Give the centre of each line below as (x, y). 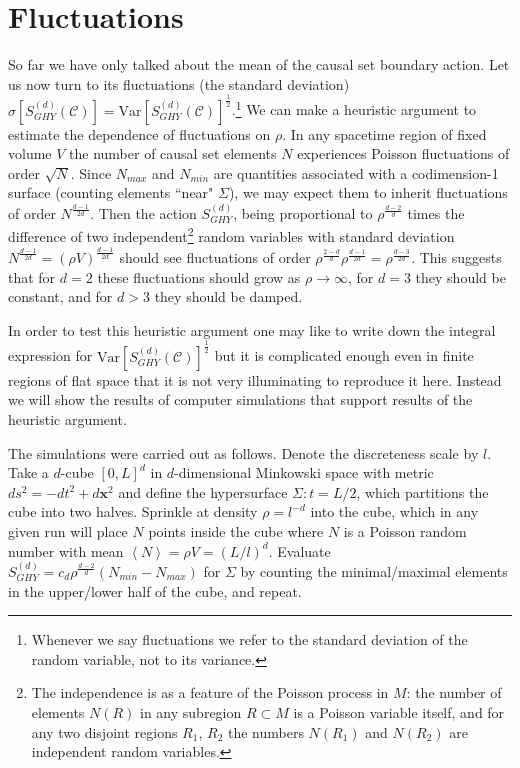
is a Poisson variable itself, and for (399, 711)
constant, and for (60, 296)
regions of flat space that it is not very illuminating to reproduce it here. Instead (255, 379)
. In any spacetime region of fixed (384, 133)
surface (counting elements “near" (111, 192)
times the (436, 212)
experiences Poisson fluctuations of (403, 153)
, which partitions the (422, 491)
